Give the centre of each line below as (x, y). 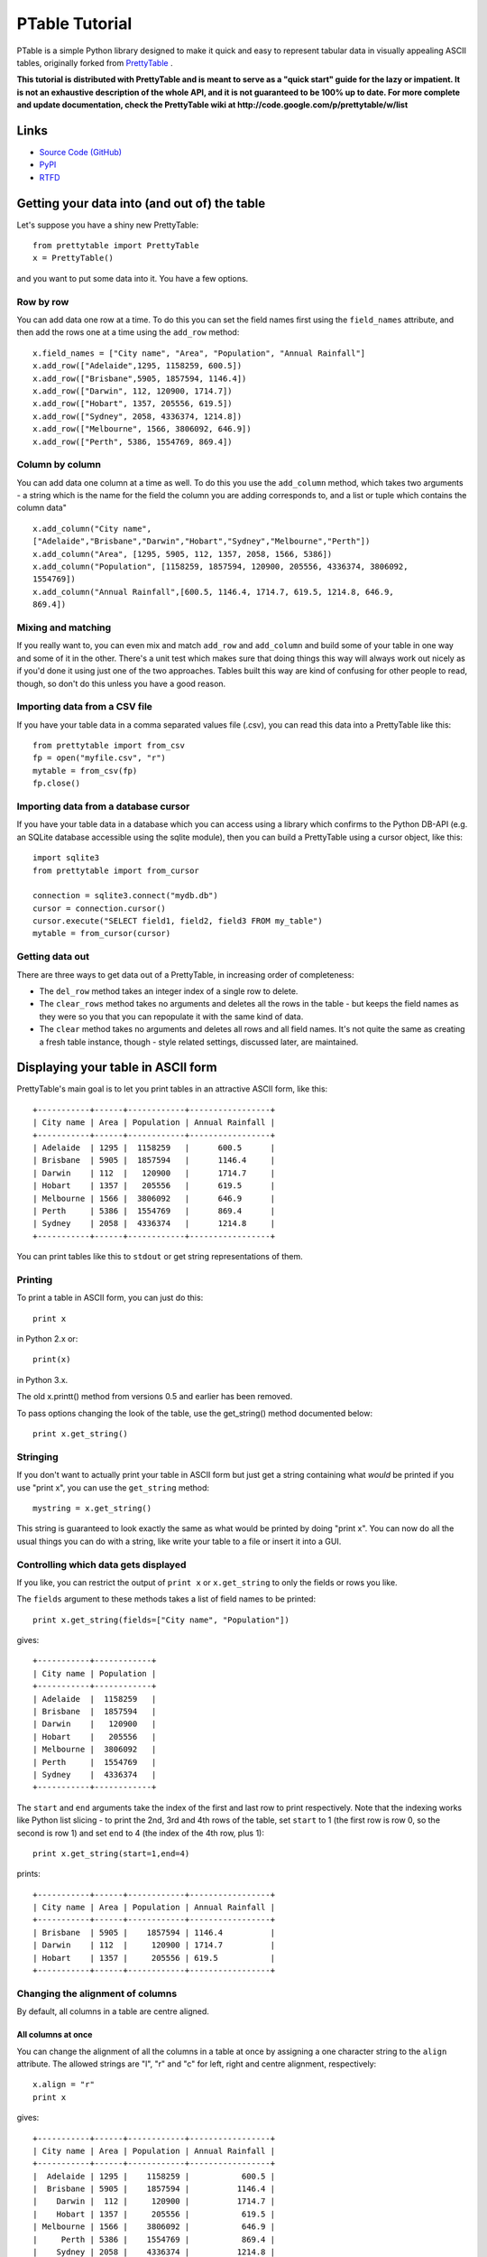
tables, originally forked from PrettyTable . (95, 62)
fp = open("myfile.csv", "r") (100, 758)
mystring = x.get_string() (92, 1508)
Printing (35, 1279)
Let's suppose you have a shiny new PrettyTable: (108, 225)
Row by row (43, 302)
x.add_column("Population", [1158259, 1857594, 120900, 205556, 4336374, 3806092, (221, 567)
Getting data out (53, 957)
